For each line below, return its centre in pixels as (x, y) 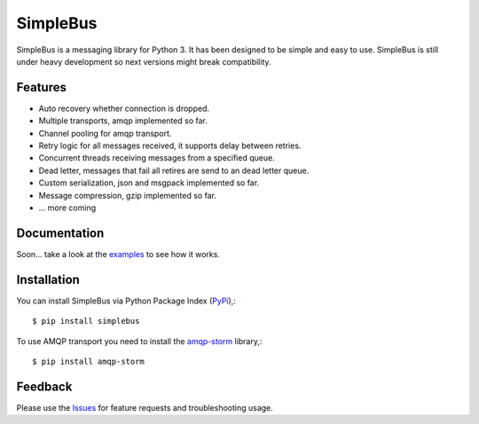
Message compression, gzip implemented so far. (128, 195)
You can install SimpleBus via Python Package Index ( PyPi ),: (126, 301)
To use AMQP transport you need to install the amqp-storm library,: (139, 341)
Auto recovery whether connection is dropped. (124, 108)
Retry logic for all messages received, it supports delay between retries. (170, 145)
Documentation (60, 233)
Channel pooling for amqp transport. (105, 133)
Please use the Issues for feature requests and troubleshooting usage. (145, 407)
